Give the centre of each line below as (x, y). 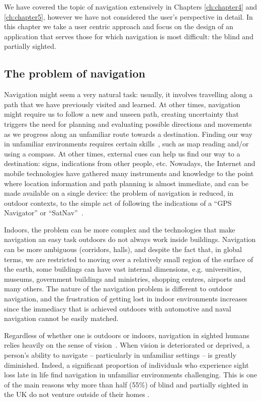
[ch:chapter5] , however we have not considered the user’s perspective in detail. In (128, 16)
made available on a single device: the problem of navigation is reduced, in (119, 193)
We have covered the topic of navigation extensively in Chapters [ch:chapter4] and (131, 7)
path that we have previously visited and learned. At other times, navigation (122, 104)
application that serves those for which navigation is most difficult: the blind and (129, 36)
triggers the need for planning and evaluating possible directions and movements (128, 124)
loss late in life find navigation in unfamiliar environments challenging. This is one (130, 375)
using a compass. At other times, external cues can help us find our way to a (122, 153)
